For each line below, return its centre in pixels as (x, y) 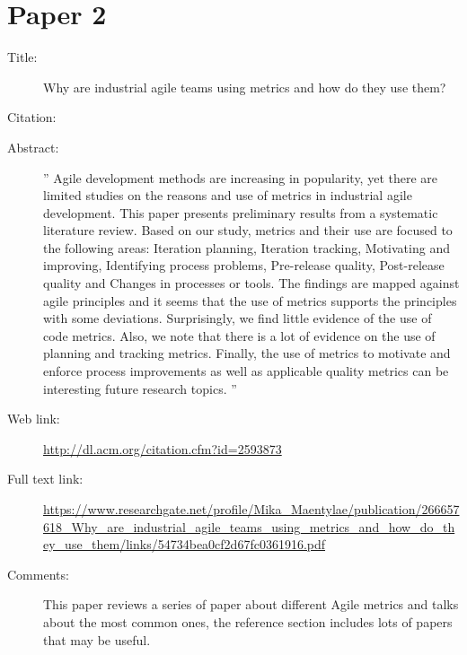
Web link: (34, 419)
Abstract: (33, 147)
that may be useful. (97, 639)
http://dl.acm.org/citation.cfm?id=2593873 (163, 448)
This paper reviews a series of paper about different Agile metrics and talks (251, 604)
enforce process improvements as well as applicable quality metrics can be (246, 371)
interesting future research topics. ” (140, 388)
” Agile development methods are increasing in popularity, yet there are (241, 177)
